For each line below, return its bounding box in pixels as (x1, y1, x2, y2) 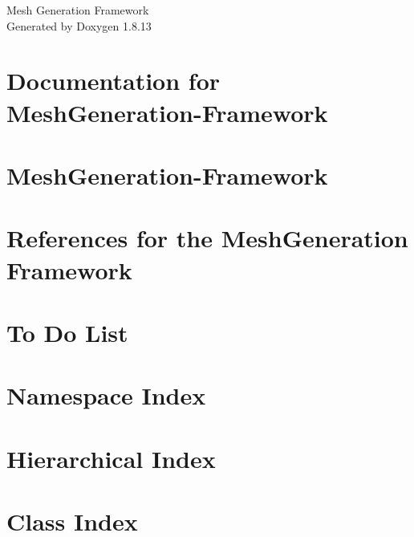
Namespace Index (6, 379, 206, 412)
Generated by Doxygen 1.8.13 (6, 17, 152, 34)
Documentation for (6, 64, 221, 97)
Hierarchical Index (6, 441, 216, 474)
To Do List (6, 315, 128, 348)
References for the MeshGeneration (6, 222, 408, 254)
